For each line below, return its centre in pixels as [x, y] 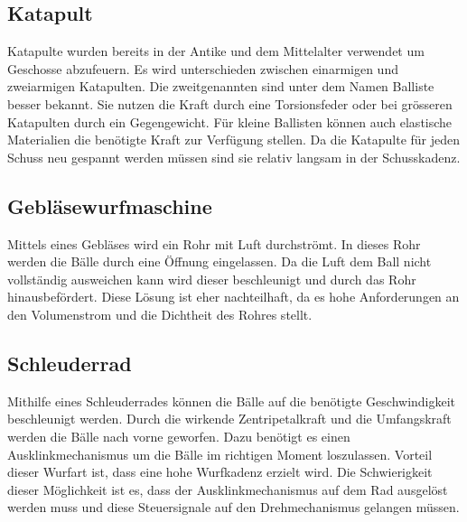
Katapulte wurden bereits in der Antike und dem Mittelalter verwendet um [216, 51]
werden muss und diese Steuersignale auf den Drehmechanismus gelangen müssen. [233, 507]
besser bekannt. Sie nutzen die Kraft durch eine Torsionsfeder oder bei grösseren [230, 103]
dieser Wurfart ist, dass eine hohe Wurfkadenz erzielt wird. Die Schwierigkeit [220, 472]
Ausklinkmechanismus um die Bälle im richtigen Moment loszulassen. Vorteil [220, 454]
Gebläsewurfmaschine [110, 205]
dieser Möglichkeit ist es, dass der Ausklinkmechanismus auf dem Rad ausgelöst [228, 489]
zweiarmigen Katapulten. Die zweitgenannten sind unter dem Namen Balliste [221, 86]
